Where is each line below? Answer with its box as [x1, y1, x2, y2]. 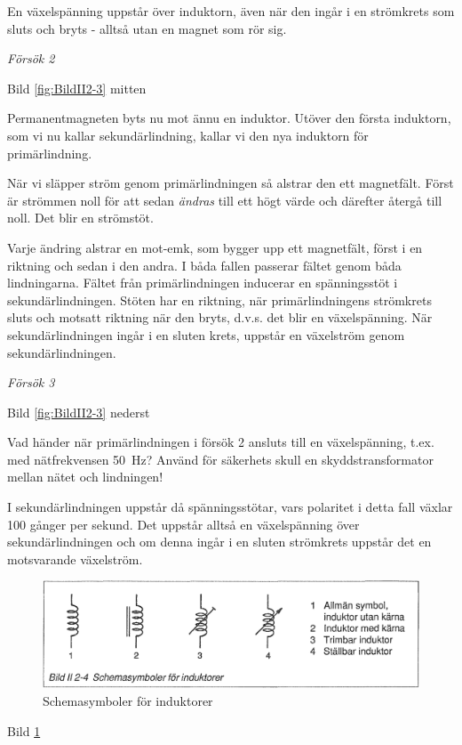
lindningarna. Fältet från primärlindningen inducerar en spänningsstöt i [7, 273, 398, 292]
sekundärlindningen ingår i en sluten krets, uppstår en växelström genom [7, 325, 405, 344]
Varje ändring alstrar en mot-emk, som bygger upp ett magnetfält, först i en [7, 238, 423, 256]
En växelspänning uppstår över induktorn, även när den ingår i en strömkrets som [7, 2, 455, 20]
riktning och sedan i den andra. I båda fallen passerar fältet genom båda [7, 255, 402, 274]
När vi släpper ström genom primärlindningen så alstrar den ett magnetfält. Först [7, 174, 454, 192]
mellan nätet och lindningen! [7, 467, 163, 486]
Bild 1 [7, 721, 41, 740]
